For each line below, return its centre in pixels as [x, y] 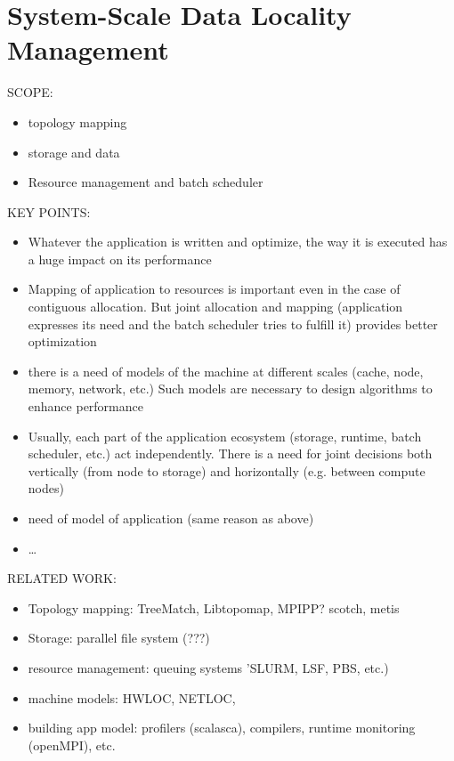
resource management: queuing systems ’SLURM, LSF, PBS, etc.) [208, 667]
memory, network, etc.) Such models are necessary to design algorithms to [230, 389]
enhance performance [85, 406]
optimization [62, 341]
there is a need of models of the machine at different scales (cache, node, [226, 371]
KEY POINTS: [49, 211]
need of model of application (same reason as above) [171, 518]
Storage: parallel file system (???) [119, 638]
